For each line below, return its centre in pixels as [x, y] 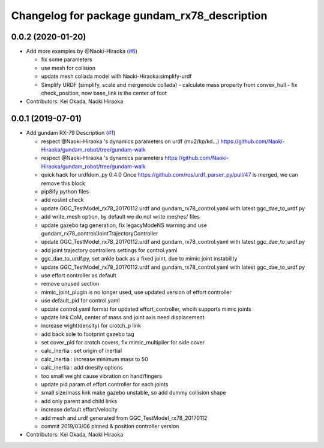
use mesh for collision [68, 68]
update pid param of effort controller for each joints [105, 385]
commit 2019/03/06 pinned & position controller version [110, 426]
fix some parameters [67, 59]
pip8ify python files [65, 192]
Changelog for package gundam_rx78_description [139, 16]
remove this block [63, 183]
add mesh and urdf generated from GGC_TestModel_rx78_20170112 [124, 418]
